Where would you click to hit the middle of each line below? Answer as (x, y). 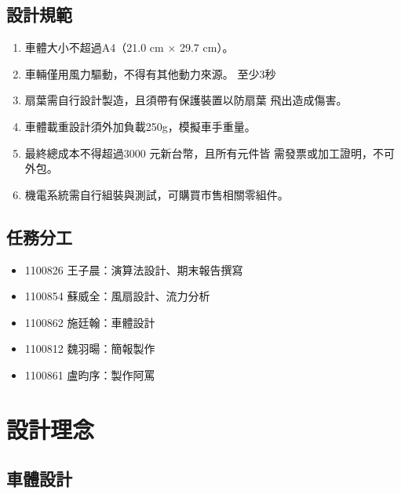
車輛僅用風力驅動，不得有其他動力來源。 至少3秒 (150, 73)
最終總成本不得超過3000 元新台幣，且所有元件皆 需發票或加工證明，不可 (210, 153)
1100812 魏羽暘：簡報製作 (90, 349)
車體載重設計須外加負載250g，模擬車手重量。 (140, 126)
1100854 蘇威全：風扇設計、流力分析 (117, 296)
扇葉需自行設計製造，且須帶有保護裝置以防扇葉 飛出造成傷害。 (186, 100)
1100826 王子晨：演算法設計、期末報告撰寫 (134, 269)
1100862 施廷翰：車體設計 (90, 322)
